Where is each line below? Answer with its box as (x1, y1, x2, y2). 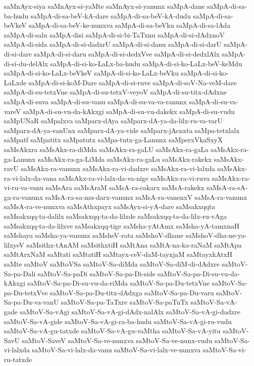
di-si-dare (4, 48, 32, 58)
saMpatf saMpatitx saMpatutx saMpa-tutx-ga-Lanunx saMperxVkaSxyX (4, 135, 223, 145)
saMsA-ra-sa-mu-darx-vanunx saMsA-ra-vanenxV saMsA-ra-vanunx (45, 192, 247, 202)
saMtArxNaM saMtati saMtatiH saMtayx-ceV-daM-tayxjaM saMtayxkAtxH (4, 249, 233, 259)
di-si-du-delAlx (4, 58, 48, 68)
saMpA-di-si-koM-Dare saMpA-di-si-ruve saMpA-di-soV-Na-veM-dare (28, 77, 237, 87)
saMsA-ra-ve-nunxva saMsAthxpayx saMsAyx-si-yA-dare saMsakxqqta (4, 201, 215, 212)
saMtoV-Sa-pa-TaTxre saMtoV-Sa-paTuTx (61, 297, 189, 307)
